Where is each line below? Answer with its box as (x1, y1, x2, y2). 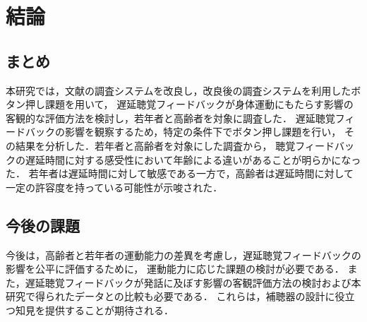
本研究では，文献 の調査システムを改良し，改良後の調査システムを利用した (6, 83, 351, 97)
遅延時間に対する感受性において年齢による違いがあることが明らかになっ (25, 152, 361, 167)
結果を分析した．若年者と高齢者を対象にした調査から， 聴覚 (15, 138, 296, 153)
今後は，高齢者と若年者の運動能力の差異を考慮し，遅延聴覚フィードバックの (6, 247, 361, 262)
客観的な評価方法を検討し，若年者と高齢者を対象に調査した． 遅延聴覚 (6, 110, 335, 125)
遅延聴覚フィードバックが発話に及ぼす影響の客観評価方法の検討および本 (25, 275, 361, 290)
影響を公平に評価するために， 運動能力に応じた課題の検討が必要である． (6, 261, 344, 276)
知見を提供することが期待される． (15, 302, 174, 317)
